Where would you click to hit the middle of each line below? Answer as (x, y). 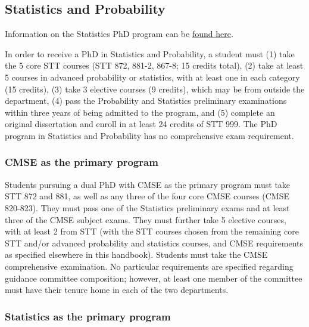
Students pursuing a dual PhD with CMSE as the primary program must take (148, 184)
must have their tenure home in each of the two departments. (117, 290)
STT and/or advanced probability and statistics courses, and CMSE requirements (154, 243)
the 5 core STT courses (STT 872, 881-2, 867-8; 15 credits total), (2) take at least (154, 65)
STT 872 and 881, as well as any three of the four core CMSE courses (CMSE (147, 196)
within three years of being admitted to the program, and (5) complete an (140, 112)
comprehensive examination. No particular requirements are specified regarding (149, 266)
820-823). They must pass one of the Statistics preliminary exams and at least (147, 207)
